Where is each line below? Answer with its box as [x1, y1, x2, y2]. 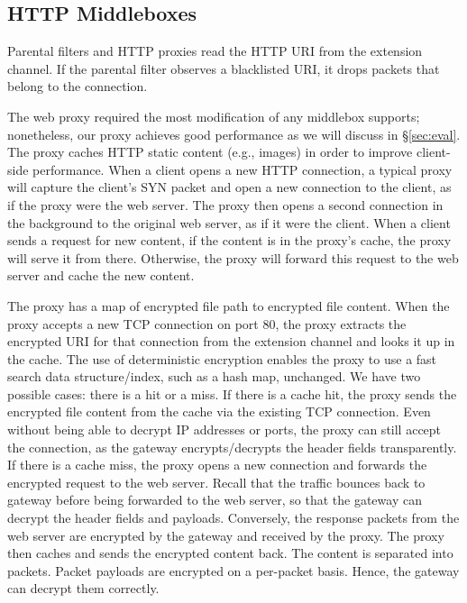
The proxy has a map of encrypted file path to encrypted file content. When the [7, 296, 450, 315]
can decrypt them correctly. [7, 579, 160, 598]
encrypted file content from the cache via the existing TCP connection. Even [7, 402, 431, 421]
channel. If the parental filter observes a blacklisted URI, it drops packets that [7, 59, 440, 78]
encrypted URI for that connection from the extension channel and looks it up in [7, 332, 455, 351]
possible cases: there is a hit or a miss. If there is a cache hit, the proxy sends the [7, 384, 457, 403]
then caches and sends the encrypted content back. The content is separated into [7, 544, 453, 562]
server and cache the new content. [7, 266, 195, 285]
